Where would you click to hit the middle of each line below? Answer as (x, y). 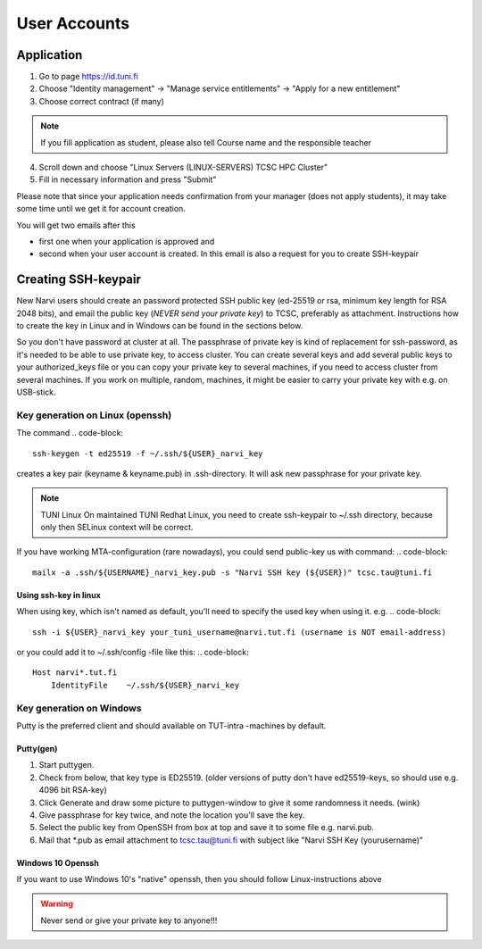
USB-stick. (37, 392)
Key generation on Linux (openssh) (94, 415)
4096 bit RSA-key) (73, 790)
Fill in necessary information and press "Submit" (128, 179)
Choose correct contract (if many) (102, 101)
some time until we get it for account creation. (101, 209)
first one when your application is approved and (127, 241)
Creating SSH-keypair (79, 280)
